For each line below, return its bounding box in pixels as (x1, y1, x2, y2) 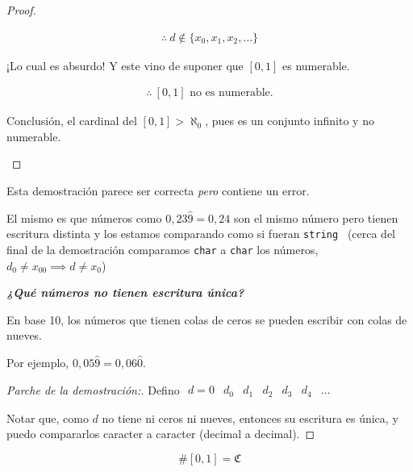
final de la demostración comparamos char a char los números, (6, 240, 319, 257)
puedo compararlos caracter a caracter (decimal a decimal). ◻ (6, 425, 315, 442)
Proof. (6, 2, 36, 18)
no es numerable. (190, 87, 273, 99)
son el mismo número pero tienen (233, 209, 398, 226)
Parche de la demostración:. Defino (6, 381, 180, 398)
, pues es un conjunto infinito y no (205, 112, 374, 129)
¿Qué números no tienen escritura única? (6, 284, 244, 301)
